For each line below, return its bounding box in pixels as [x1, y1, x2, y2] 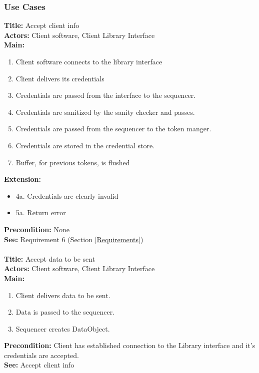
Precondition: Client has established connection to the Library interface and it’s [4, 340, 255, 351]
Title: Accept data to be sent [4, 253, 95, 264]
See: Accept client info [4, 360, 74, 370]
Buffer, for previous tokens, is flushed [15, 157, 130, 167]
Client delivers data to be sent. [15, 290, 110, 300]
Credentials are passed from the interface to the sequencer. [15, 90, 196, 100]
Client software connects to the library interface [15, 56, 162, 66]
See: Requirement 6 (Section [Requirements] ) [4, 234, 143, 244]
